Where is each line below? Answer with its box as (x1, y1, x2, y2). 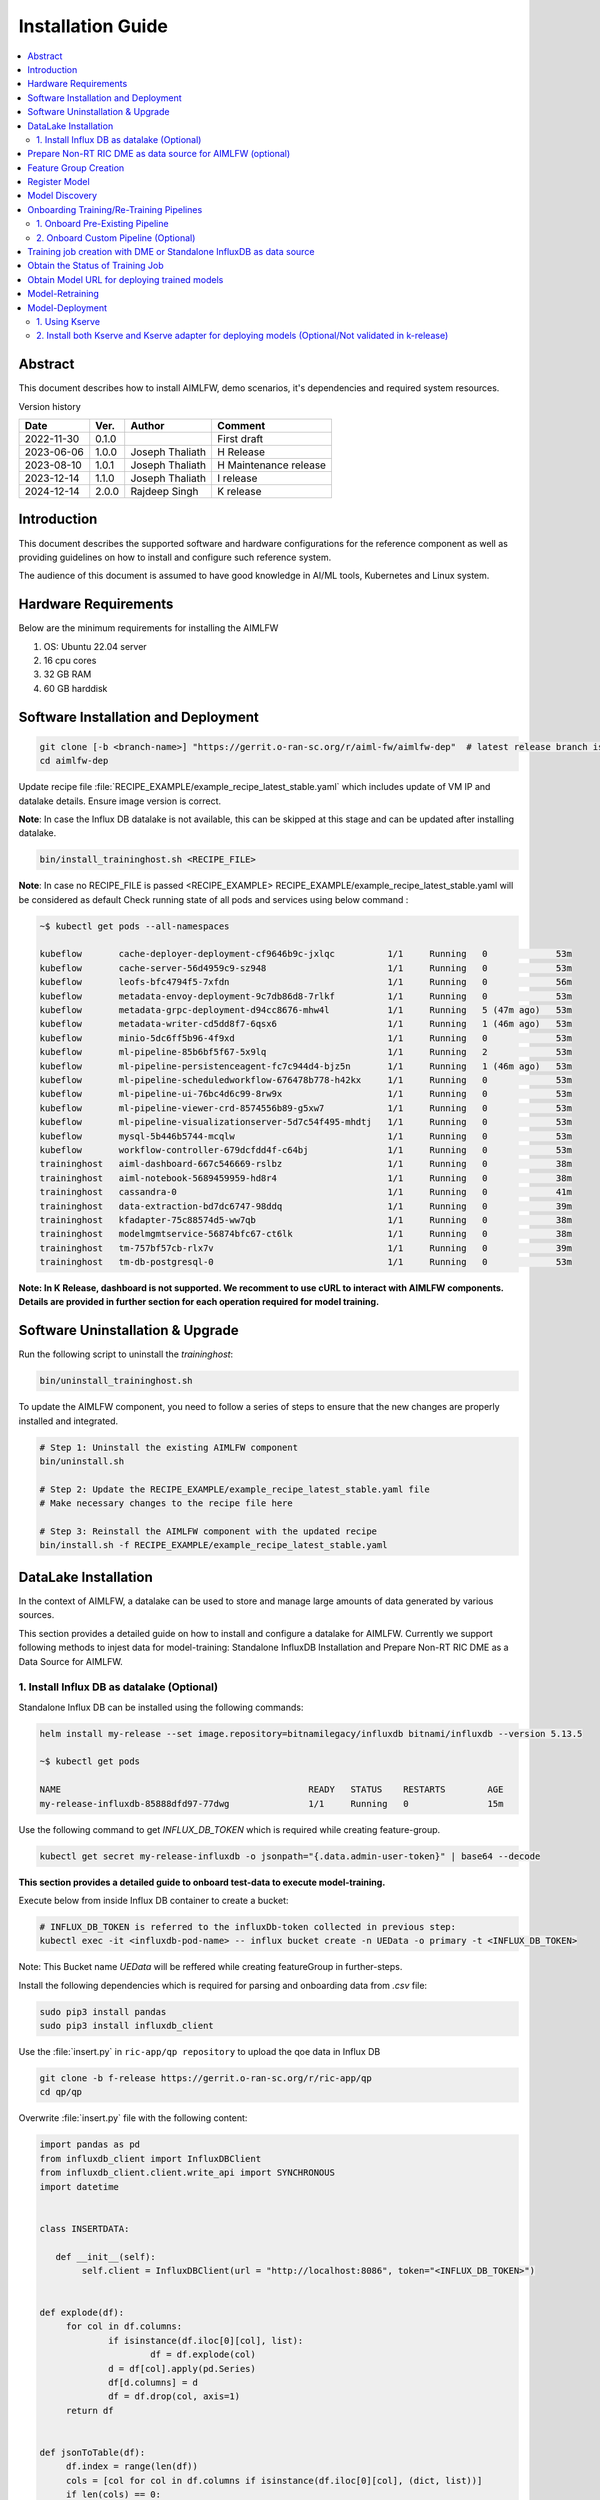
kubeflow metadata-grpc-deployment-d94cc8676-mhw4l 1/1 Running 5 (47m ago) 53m (39, 1005, 572, 1016)
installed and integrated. (18, 1415, 119, 1427)
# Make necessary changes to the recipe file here (39, 1498, 294, 1509)
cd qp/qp (39, 2086, 83, 2098)
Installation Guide (18, 15, 169, 37)
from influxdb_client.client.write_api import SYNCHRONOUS (39, 2167, 335, 2179)
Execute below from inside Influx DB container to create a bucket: (18, 1894, 289, 1906)
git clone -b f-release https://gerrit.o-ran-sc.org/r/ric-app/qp (39, 2073, 372, 2084)
